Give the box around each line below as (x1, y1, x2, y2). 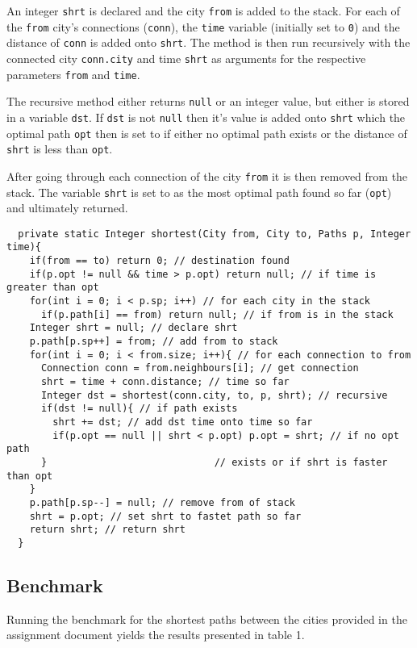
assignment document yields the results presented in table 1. (6, 626, 305, 643)
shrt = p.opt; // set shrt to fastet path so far (29, 510, 302, 522)
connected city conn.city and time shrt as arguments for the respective (6, 49, 366, 66)
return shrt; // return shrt (29, 524, 186, 536)
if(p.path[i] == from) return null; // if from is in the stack (40, 308, 394, 320)
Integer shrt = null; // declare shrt (29, 322, 238, 334)
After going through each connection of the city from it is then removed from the (6, 167, 408, 184)
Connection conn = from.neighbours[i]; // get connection (40, 362, 359, 374)
